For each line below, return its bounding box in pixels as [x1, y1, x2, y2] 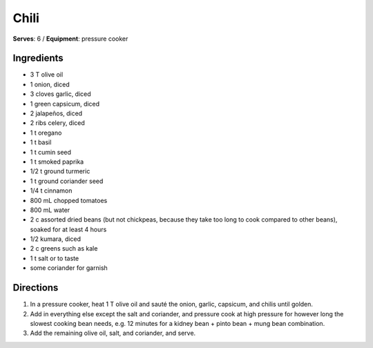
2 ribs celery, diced [30, 119, 86, 127]
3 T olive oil [30, 70, 64, 79]
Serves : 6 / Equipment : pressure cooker [12, 35, 128, 43]
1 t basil [30, 138, 52, 146]
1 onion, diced [30, 80, 70, 88]
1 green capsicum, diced [30, 99, 100, 108]
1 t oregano [30, 128, 62, 137]
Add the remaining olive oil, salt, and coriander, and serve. [30, 329, 196, 338]
